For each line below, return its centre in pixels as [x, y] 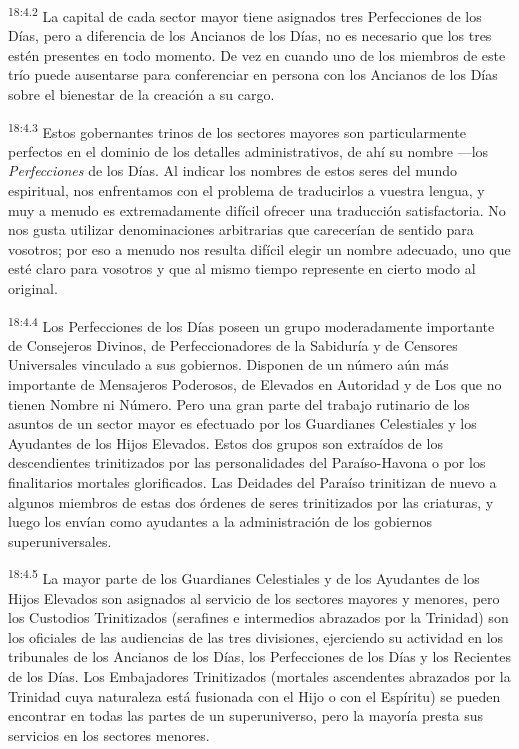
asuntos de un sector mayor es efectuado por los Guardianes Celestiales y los [242, 423]
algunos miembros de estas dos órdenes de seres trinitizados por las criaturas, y [251, 501]
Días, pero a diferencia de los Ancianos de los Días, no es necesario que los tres [250, 35]
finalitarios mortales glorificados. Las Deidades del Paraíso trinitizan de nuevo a [252, 482]
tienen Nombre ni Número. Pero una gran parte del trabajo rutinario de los [239, 403]
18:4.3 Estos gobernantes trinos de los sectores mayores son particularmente [237, 130]
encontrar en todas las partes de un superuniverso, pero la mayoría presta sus [245, 715]
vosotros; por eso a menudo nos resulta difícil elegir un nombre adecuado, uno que [259, 248]
